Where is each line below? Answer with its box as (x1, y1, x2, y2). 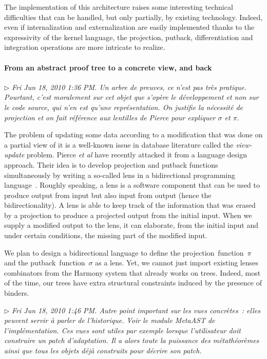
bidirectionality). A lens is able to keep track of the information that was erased (4, 200, 256, 210)
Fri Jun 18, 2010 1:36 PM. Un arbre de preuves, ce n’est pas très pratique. (12, 81, 246, 92)
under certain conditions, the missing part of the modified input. (4, 230, 207, 241)
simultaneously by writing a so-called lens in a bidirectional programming (4, 169, 236, 180)
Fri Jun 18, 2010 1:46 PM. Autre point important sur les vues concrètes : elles (12, 304, 260, 315)
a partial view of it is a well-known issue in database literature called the (4, 139, 234, 150)
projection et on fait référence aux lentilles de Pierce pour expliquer (4, 112, 216, 122)
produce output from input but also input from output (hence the (4, 189, 212, 200)
